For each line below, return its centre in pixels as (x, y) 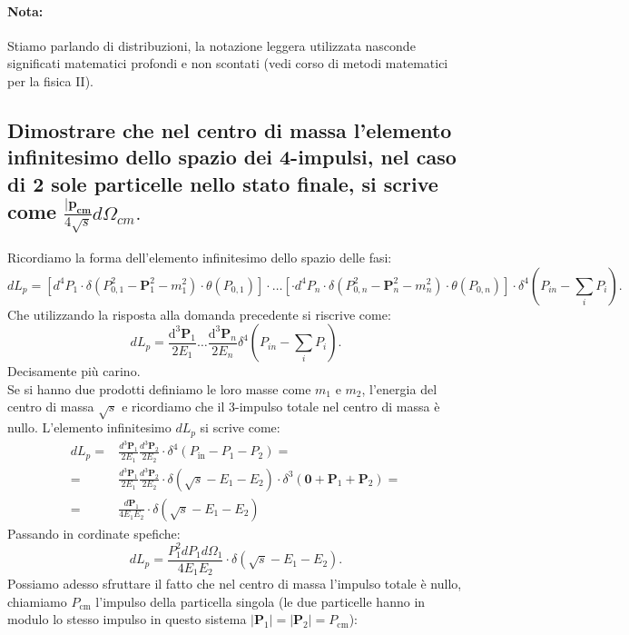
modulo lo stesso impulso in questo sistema (127, 619)
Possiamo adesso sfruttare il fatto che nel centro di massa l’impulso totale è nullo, (235, 584)
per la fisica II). (51, 80)
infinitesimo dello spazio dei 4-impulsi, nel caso (232, 157)
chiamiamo (37, 601)
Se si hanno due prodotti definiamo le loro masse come (159, 388)
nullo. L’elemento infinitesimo (89, 427)
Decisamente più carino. (74, 371)
